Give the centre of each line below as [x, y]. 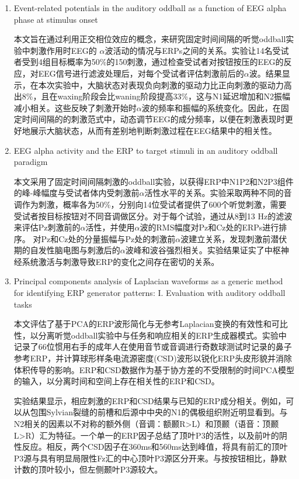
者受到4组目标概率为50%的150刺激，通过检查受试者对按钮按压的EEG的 [149, 62]
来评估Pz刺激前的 [47, 227]
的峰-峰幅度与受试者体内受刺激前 [77, 193]
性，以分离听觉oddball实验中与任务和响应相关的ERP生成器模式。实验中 [150, 335]
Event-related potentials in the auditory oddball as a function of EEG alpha [150, 8]
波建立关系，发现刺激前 [226, 238]
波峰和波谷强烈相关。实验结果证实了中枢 [203, 250]
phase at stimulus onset [56, 19]
